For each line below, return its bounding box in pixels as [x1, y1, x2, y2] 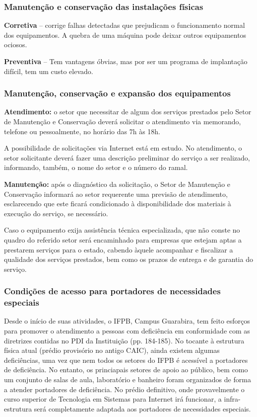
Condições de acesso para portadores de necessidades [4, 285, 221, 297]
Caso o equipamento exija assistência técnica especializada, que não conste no [4, 225, 240, 235]
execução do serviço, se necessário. [4, 208, 108, 218]
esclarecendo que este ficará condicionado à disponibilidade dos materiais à [4, 198, 231, 209]
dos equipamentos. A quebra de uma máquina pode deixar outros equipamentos [4, 29, 247, 40]
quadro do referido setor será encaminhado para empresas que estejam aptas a [4, 234, 242, 245]
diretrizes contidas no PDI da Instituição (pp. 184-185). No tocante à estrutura [4, 335, 245, 345]
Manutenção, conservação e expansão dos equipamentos [4, 87, 231, 99]
